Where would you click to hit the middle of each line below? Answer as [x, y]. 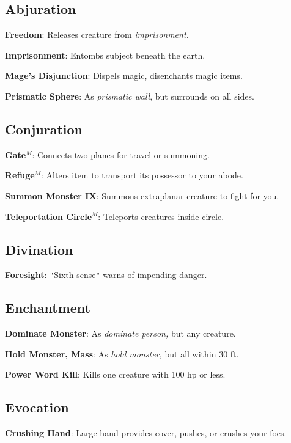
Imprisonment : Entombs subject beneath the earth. [105, 55]
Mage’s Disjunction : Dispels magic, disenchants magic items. [124, 75]
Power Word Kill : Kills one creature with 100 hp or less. [115, 374]
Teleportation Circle [49, 216]
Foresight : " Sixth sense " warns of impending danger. [106, 275]
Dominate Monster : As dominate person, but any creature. [120, 333]
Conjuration [44, 129]
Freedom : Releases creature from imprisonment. [97, 35]
